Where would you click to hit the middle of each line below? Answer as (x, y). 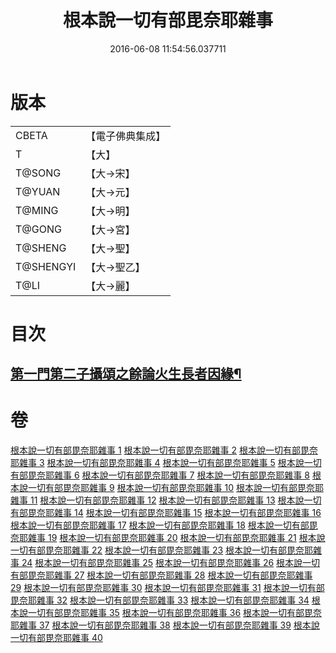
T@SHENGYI (46, 266)
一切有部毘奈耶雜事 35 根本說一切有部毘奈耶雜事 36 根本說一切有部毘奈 (175, 613)
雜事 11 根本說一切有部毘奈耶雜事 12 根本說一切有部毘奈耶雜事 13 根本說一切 (166, 500)
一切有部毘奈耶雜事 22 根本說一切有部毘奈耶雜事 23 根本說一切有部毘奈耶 (162, 550)
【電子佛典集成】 (126, 136)
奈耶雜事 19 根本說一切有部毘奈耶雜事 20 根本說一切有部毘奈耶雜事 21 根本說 (168, 538)
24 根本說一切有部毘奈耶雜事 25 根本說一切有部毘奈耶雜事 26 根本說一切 (171, 563)
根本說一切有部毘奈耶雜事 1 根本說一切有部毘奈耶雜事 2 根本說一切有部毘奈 (164, 450)
